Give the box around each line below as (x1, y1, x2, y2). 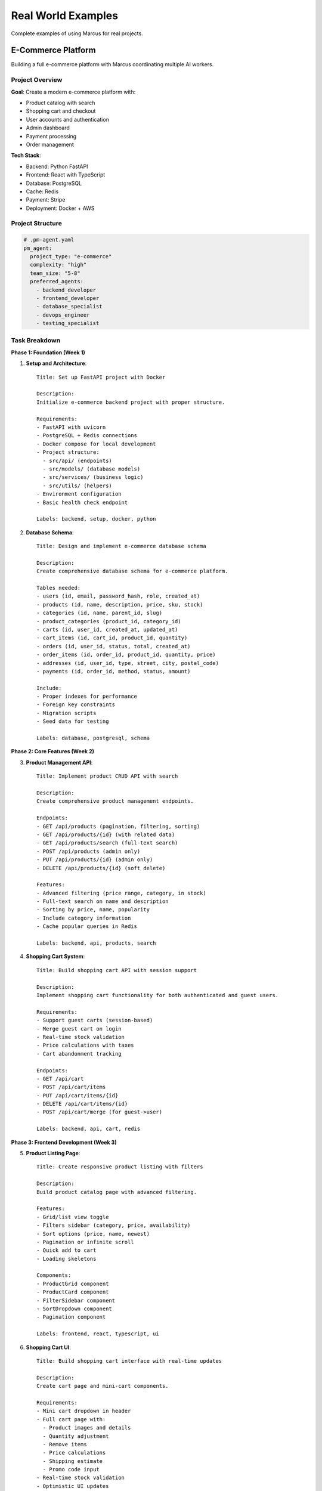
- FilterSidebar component (36, 1297, 116, 1304)
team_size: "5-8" (30, 270, 80, 277)
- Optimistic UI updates (36, 1483, 109, 1489)
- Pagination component (36, 1314, 106, 1320)
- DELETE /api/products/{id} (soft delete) (36, 865, 166, 871)
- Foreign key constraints (36, 701, 116, 708)
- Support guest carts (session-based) (36, 1017, 153, 1024)
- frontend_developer (36, 295, 100, 301)
